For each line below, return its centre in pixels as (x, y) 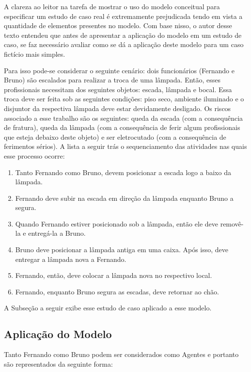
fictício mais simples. (35, 54)
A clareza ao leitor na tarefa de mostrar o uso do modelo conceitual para (112, 6)
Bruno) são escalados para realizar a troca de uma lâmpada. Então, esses (112, 80)
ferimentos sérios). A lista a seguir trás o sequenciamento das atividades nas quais (125, 146)
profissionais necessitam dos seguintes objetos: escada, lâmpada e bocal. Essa (118, 89)
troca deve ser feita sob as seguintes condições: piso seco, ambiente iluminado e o (124, 99)
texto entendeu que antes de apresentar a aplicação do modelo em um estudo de (123, 35)
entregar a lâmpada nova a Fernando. (71, 259)
